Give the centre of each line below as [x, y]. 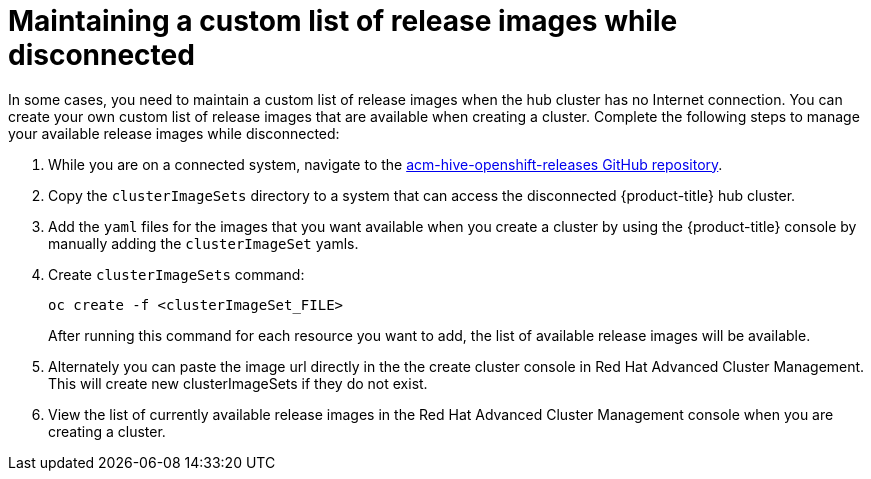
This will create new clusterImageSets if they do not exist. [238, 383]
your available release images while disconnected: [174, 133]
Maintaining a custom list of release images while [343, 21]
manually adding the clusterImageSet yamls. [203, 243]
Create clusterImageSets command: [176, 274]
